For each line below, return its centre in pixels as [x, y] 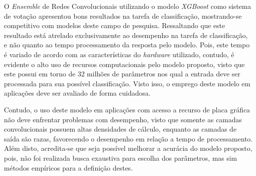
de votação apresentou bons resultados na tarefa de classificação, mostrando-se [123, 16]
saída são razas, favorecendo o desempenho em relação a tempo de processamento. [128, 138]
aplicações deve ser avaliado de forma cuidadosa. [77, 93]
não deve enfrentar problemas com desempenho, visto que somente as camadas [123, 119]
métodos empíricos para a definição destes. [68, 167]
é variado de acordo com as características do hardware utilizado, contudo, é [119, 54]
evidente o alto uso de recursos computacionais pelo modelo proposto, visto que [125, 64]
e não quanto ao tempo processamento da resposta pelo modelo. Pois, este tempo [127, 45]
